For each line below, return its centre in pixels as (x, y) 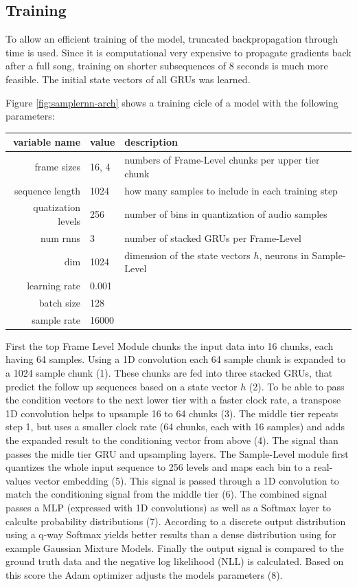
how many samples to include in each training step (231, 190)
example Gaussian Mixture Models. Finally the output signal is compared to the (175, 547)
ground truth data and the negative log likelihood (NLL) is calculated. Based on (175, 561)
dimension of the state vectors (187, 255)
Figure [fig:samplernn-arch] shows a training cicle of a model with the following (172, 102)
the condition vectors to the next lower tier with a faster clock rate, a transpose (173, 400)
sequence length (47, 190)
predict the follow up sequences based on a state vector (122, 386)
